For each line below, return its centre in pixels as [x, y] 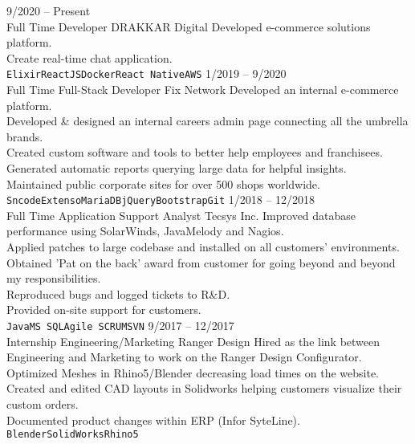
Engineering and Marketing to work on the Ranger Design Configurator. [184, 357]
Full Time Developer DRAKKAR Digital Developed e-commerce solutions [189, 26]
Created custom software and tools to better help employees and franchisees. [195, 152]
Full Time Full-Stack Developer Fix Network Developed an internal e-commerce [203, 90]
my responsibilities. [54, 278]
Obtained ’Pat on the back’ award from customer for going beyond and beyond [201, 262]
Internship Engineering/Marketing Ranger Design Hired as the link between [193, 341]
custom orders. [43, 404]
